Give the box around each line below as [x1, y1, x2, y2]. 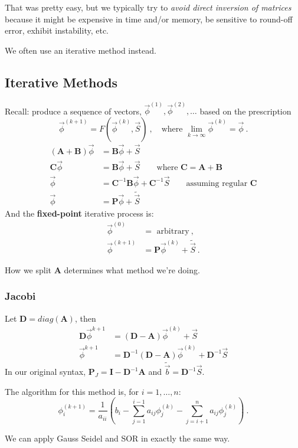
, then [74, 312, 96, 324]
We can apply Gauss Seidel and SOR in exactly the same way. [5, 431, 230, 444]
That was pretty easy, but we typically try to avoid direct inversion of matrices [5, 1, 292, 13]
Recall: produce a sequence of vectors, [5, 104, 142, 117]
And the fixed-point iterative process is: [5, 207, 154, 220]
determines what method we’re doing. [64, 263, 200, 276]
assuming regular [186, 179, 248, 188]
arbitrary [156, 227, 189, 236]
